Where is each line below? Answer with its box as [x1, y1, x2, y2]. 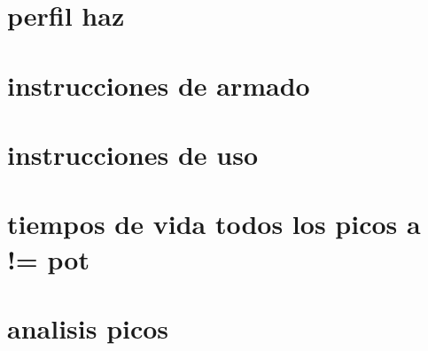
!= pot [7, 240, 89, 277]
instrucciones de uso [7, 136, 259, 172]
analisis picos [7, 309, 169, 346]
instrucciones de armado [7, 66, 310, 103]
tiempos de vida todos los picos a [7, 206, 421, 242]
